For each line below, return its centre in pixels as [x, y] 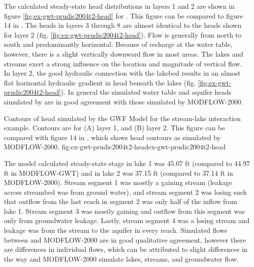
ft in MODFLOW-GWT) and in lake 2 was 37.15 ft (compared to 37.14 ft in [119, 173]
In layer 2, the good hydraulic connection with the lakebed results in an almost [122, 73]
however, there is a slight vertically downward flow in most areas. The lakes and [124, 53]
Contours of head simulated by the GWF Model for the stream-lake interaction [122, 118]
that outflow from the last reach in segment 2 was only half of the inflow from [121, 201]
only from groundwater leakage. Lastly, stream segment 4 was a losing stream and [127, 220]
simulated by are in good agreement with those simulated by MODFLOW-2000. [124, 101]
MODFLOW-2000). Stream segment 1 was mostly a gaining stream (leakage [118, 182]
